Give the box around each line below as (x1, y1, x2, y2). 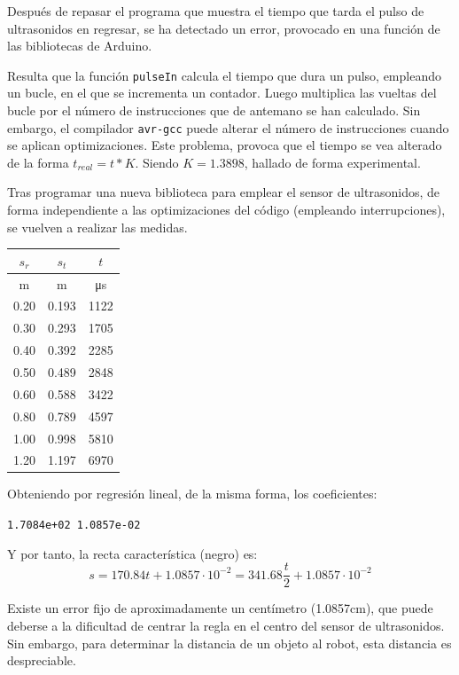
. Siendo (135, 153, 179, 171)
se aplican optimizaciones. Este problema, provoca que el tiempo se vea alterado (7, 136, 442, 154)
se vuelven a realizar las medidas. (7, 217, 188, 236)
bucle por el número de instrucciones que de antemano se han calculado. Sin (7, 101, 421, 120)
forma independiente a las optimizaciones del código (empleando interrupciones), (7, 200, 446, 219)
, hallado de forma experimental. (244, 153, 421, 171)
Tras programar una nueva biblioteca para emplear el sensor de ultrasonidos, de (7, 183, 440, 201)
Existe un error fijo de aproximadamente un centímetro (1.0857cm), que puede (7, 599, 433, 617)
